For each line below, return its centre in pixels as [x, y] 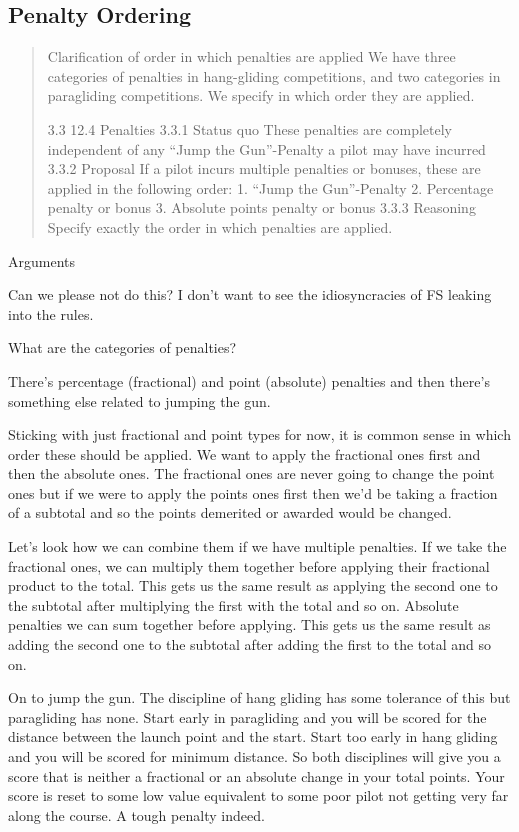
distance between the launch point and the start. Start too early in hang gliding [253, 736]
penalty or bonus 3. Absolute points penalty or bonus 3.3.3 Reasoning [261, 207]
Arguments [42, 260]
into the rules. [51, 313]
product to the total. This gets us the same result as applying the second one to [253, 585]
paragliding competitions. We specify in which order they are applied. [261, 95]
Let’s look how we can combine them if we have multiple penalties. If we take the [257, 546]
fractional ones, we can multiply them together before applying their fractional [249, 565]
